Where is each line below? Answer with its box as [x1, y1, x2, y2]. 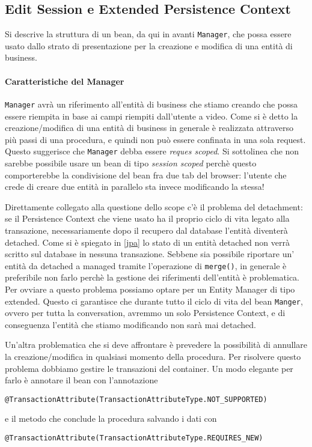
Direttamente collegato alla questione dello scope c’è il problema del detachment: [5, 200, 303, 213]
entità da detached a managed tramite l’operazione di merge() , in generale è [5, 259, 287, 272]
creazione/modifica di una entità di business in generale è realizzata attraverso [5, 121, 293, 134]
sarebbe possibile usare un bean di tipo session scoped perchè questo [5, 156, 257, 169]
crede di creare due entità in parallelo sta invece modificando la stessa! [5, 180, 265, 193]
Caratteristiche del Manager [5, 74, 124, 87]
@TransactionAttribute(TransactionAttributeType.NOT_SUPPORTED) [5, 395, 268, 404]
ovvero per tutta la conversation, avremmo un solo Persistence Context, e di [5, 306, 286, 319]
